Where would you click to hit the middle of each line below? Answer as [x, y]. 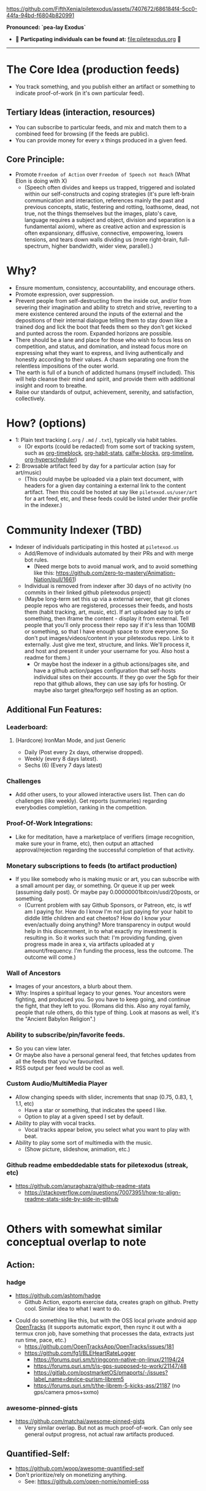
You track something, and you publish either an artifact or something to [105, 86]
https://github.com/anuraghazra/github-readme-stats [83, 1186]
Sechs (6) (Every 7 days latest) [63, 765]
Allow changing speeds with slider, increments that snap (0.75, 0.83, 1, [104, 1097]
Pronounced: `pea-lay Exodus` [46, 27]
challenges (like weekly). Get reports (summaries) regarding [91, 801]
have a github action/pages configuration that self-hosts [105, 671]
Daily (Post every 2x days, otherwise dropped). [84, 752]
